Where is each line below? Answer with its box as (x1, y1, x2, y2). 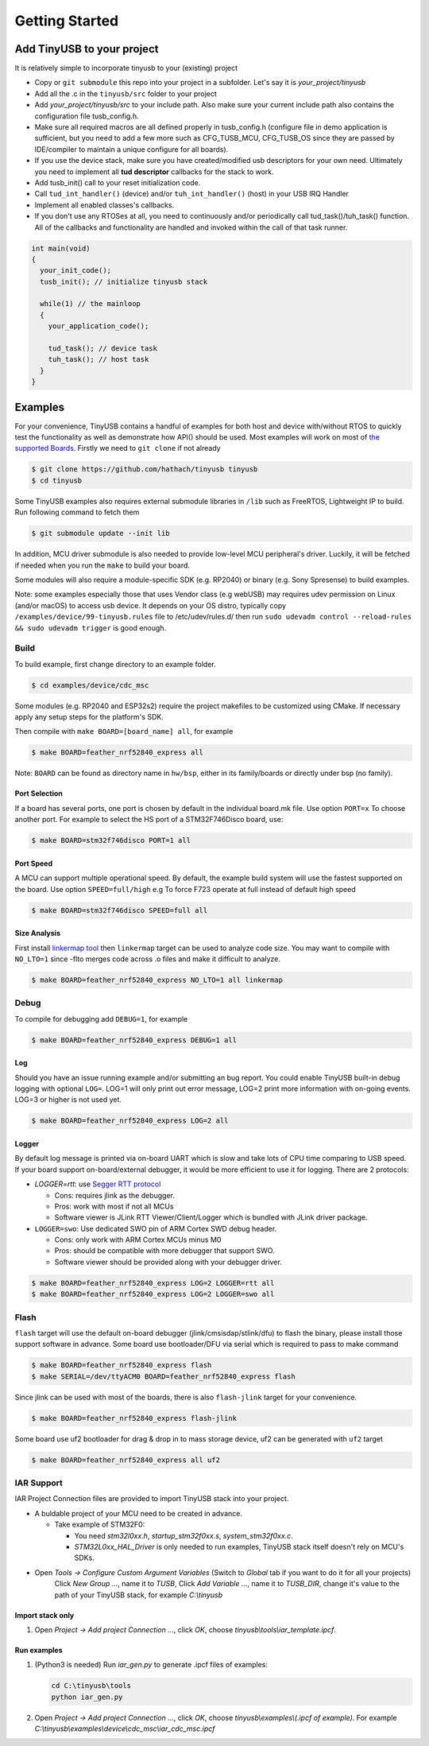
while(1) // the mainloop (40, 299, 141, 308)
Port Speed (14, 859, 53, 868)
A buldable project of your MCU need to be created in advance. (34, 1508, 242, 1518)
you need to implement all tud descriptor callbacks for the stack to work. (34, 167, 274, 177)
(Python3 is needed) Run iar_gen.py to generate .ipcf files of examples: (34, 1660, 268, 1670)
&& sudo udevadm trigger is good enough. (14, 623, 167, 632)
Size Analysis (14, 929, 61, 938)
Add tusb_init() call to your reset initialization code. (34, 177, 201, 187)
